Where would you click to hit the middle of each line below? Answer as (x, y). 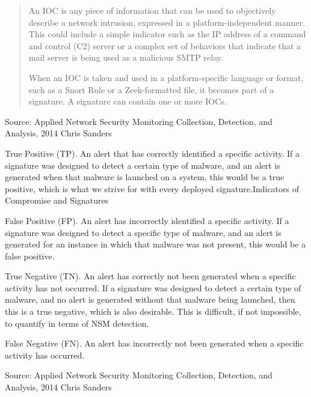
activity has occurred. (45, 355)
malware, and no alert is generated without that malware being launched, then (150, 299)
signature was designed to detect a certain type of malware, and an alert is (143, 165)
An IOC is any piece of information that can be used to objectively (152, 10)
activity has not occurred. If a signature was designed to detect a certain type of (153, 287)
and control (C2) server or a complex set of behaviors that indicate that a (165, 45)
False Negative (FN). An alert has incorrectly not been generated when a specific (154, 343)
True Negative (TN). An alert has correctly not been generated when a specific (150, 276)
